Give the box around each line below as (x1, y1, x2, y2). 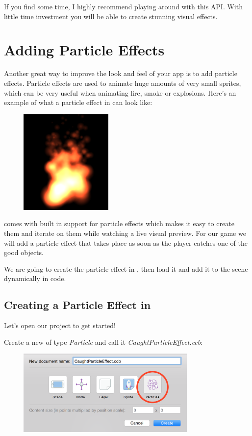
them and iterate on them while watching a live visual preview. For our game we (4, 228, 246, 238)
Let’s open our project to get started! (4, 320, 116, 331)
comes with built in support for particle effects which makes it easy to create (4, 218, 234, 229)
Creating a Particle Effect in (4, 297, 151, 312)
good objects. (4, 247, 44, 257)
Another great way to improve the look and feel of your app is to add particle (4, 68, 237, 78)
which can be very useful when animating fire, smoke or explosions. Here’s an (4, 87, 236, 98)
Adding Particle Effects (4, 40, 165, 60)
